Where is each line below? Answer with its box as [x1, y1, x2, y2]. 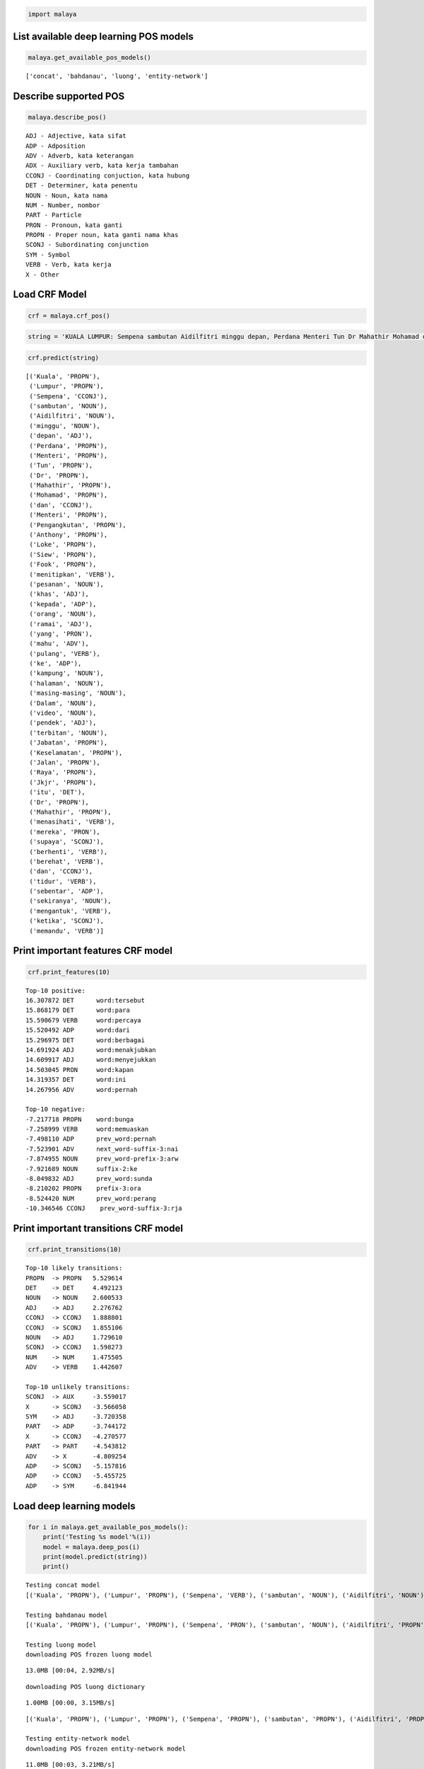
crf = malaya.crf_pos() [28, 311, 111, 320]
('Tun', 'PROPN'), [29, 461, 93, 470]
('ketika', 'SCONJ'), [29, 917, 105, 925]
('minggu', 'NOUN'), [29, 422, 100, 430]
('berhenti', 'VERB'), [29, 848, 108, 855]
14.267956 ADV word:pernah [25, 1085, 138, 1093]
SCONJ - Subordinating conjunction [25, 241, 149, 249]
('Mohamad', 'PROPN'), [29, 491, 108, 499]
